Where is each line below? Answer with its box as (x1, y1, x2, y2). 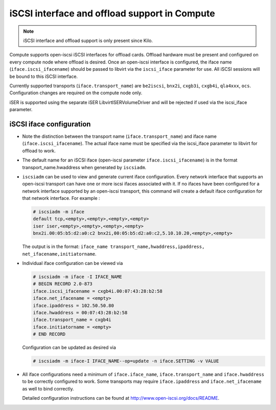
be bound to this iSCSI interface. (9, 73, 78, 79)
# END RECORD (33, 331, 66, 337)
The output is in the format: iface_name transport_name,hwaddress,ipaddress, (22, 243, 205, 250)
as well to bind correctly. (22, 385, 74, 392)
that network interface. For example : (22, 195, 100, 201)
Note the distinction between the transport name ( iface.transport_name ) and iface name (22, 133, 217, 139)
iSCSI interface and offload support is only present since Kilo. (23, 37, 153, 44)
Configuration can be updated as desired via (22, 344, 116, 351)
